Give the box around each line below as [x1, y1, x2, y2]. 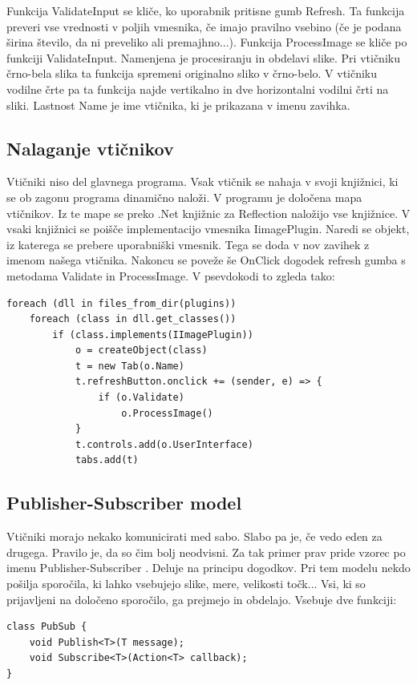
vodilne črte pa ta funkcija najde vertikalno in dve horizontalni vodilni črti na [6, 80, 389, 97]
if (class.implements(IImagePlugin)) [52, 328, 253, 340]
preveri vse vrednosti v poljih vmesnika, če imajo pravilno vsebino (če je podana [6, 18, 402, 34]
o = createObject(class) [75, 345, 208, 357]
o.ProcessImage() [121, 407, 213, 419]
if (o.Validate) [98, 392, 184, 404]
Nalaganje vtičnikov [6, 135, 174, 160]
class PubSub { [6, 621, 87, 633]
